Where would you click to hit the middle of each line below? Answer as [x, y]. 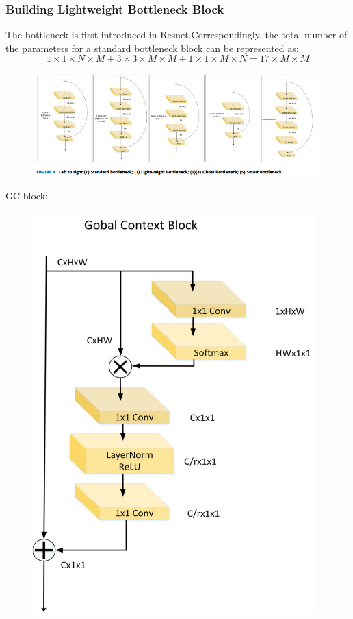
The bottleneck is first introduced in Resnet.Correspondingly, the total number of [176, 35]
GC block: [27, 195]
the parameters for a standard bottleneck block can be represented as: [152, 48]
